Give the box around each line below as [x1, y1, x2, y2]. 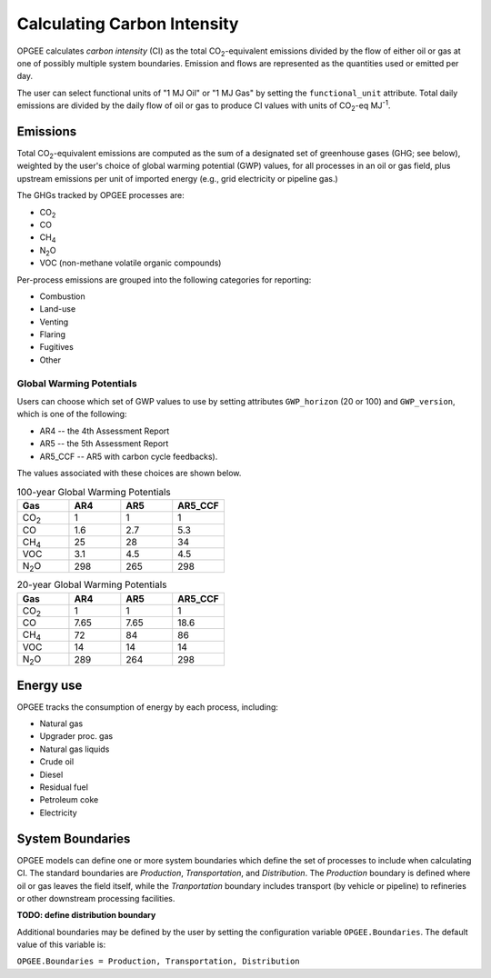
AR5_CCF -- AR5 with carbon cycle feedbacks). [39, 451, 218, 462]
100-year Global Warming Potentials [16, 485, 172, 498]
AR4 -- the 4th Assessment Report [39, 425, 170, 436]
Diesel [39, 769, 64, 780]
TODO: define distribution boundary [16, 910, 156, 921]
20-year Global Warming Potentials [16, 578, 167, 591]
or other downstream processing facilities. [16, 893, 175, 903]
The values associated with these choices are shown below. [16, 467, 242, 478]
